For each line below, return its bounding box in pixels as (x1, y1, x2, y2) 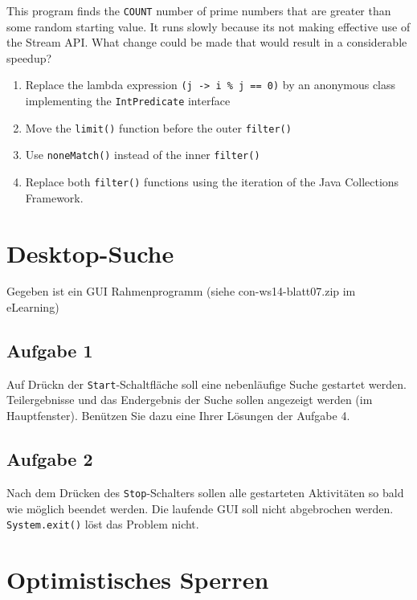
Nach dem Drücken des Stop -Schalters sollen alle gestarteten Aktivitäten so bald (6, 484, 404, 500)
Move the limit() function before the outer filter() (25, 119, 292, 136)
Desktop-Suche (6, 236, 174, 269)
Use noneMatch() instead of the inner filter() (25, 146, 260, 163)
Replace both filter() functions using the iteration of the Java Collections (25, 173, 399, 190)
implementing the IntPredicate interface (25, 92, 231, 109)
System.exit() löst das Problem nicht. (6, 516, 199, 533)
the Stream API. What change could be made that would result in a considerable (6, 34, 407, 51)
